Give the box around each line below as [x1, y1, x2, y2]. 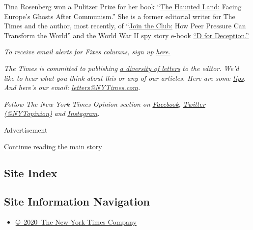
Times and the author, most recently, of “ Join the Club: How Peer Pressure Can [4, 21, 246, 31]
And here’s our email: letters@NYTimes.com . [4, 82, 141, 92]
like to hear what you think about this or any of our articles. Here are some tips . [4, 72, 246, 83]
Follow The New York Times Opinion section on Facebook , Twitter [4, 98, 205, 109]
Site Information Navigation [4, 194, 150, 209]
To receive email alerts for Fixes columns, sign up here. [4, 46, 170, 57]
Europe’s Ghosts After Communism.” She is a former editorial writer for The [4, 11, 235, 21]
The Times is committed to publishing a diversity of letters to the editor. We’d [4, 63, 239, 73]
